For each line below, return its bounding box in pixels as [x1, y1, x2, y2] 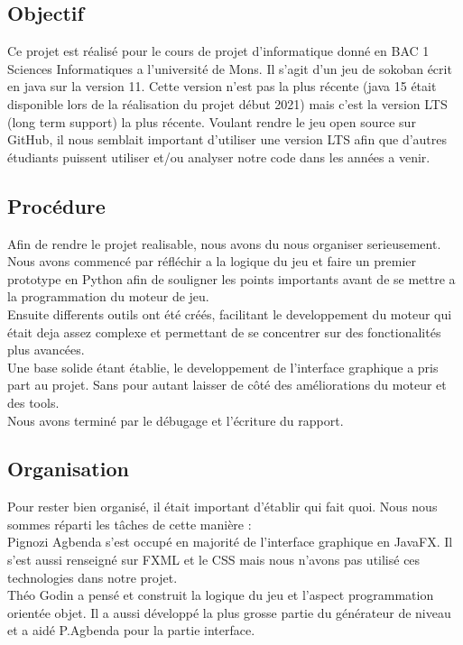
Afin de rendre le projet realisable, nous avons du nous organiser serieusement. [7, 234, 441, 253]
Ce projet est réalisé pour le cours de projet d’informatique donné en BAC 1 [7, 41, 430, 60]
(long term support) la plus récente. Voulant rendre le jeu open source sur [7, 112, 416, 131]
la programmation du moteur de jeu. [7, 287, 209, 306]
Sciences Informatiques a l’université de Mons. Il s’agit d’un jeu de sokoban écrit [7, 59, 452, 78]
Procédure [7, 191, 106, 219]
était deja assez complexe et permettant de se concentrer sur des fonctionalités [7, 322, 441, 341]
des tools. [7, 392, 60, 411]
